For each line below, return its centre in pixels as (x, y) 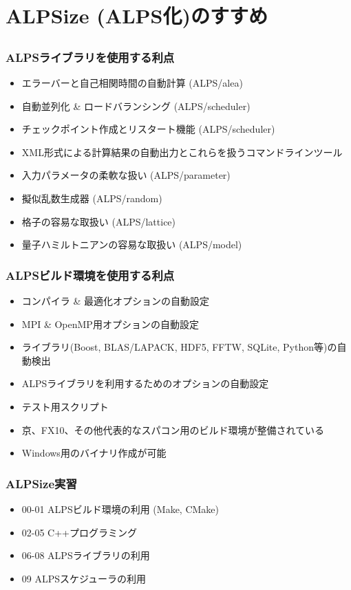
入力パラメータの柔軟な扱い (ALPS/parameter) (126, 175)
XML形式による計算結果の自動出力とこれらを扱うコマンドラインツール (182, 152)
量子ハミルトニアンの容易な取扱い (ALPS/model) (132, 244)
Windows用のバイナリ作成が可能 (94, 453)
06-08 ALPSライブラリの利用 (86, 555)
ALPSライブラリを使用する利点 (90, 57)
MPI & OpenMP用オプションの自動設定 (110, 324)
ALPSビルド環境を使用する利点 (90, 275)
